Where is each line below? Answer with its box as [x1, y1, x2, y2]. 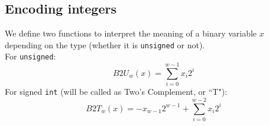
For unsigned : [5, 50, 56, 62]
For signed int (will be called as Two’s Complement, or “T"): [5, 85, 228, 98]
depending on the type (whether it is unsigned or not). [5, 38, 205, 51]
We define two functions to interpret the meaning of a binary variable [5, 27, 257, 39]
